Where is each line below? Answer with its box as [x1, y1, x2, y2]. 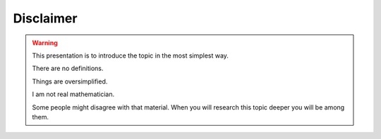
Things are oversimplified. [32, 77, 108, 86]
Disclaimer [13, 11, 78, 26]
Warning [32, 39, 58, 47]
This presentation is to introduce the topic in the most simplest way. [32, 51, 229, 60]
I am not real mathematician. [32, 90, 115, 98]
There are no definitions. [32, 64, 104, 73]
